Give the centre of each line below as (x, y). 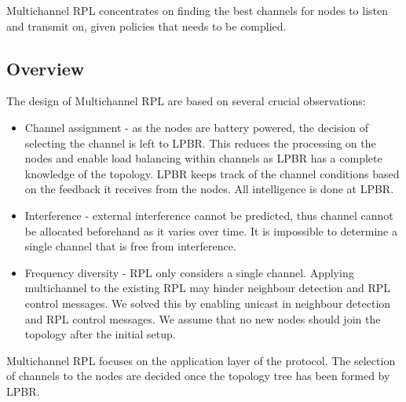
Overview (46, 68)
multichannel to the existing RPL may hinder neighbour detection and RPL (208, 288)
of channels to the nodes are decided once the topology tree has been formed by (198, 376)
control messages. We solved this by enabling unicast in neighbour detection (208, 303)
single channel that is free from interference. (130, 246)
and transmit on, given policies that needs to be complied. (146, 26)
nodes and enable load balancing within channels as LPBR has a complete (203, 158)
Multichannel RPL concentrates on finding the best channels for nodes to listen (198, 10)
